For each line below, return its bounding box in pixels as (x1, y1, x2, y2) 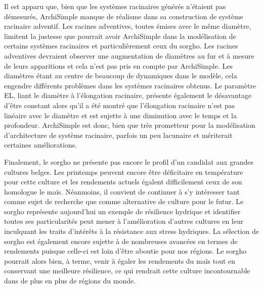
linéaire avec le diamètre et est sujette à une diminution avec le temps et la (4, 110, 237, 120)
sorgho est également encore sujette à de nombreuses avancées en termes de (4, 235, 238, 246)
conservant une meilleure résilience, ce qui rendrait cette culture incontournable (4, 265, 250, 276)
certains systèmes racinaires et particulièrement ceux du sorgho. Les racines (4, 40, 238, 51)
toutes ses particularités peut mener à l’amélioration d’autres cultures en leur (4, 216, 244, 226)
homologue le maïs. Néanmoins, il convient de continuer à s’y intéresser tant (4, 186, 240, 197)
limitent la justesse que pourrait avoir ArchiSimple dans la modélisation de (4, 30, 236, 41)
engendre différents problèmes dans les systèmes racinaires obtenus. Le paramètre (4, 80, 256, 90)
